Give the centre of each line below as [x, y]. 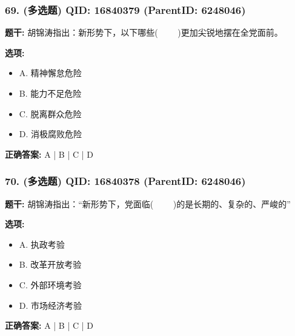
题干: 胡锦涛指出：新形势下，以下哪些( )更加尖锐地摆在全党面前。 [144, 32]
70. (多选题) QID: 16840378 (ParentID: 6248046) [125, 181]
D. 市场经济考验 [51, 305]
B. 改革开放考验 [50, 264]
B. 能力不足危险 [50, 93]
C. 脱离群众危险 [50, 113]
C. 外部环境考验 [50, 284]
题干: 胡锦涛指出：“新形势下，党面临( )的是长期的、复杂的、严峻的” [148, 203]
